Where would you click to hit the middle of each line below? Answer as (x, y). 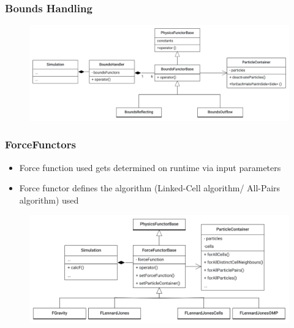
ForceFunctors (40, 144)
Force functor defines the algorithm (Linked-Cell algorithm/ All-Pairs (150, 188)
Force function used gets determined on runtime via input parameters (150, 167)
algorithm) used (49, 200)
